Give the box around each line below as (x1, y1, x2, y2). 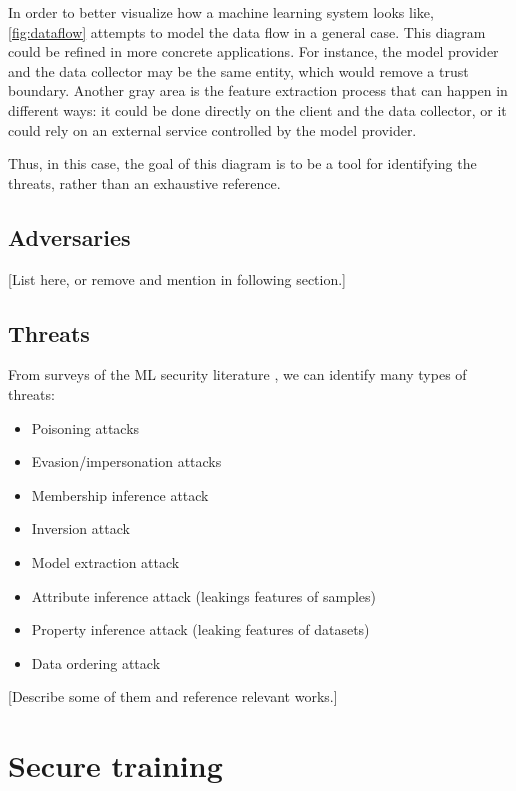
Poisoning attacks (31, 417, 140, 438)
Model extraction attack (31, 551, 180, 572)
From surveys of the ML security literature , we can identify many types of (8, 364, 467, 385)
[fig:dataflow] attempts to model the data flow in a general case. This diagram (8, 21, 486, 42)
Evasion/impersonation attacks (31, 451, 222, 472)
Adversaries (8, 221, 131, 252)
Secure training (8, 745, 223, 786)
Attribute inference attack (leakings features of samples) (31, 585, 376, 606)
